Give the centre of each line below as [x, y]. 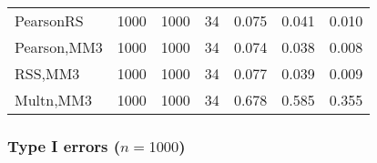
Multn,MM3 [53, 100]
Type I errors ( [64, 145]
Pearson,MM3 [59, 47]
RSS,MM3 [47, 73]
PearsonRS [49, 20]
